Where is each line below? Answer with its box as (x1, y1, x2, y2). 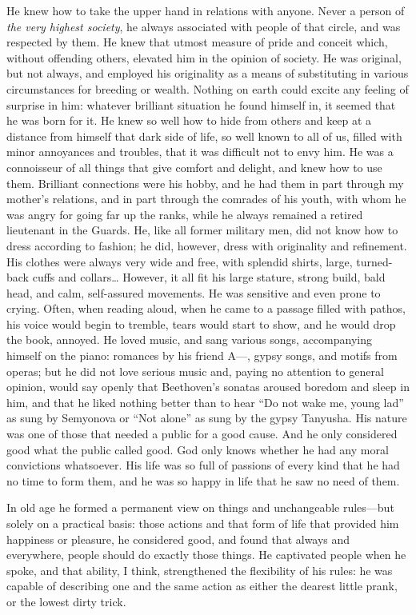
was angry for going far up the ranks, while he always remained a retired (6, 206, 363, 222)
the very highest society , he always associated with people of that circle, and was (6, 18, 401, 34)
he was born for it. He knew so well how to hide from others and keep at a (6, 112, 372, 129)
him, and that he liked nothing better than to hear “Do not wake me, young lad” (6, 393, 404, 410)
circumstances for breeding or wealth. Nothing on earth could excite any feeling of (6, 80, 409, 97)
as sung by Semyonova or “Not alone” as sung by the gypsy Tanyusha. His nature (6, 409, 407, 426)
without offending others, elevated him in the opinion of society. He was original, (6, 49, 402, 66)
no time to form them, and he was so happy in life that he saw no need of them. (6, 472, 400, 489)
